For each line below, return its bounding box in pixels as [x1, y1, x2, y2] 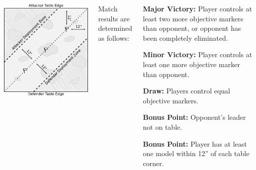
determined [98, 23, 133, 33]
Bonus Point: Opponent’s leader [143, 112, 246, 122]
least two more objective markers [143, 13, 244, 23]
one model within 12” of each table [143, 148, 250, 159]
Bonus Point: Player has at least [143, 138, 247, 149]
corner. [143, 158, 164, 168]
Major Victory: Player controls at [143, 3, 252, 13]
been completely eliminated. [143, 32, 228, 43]
